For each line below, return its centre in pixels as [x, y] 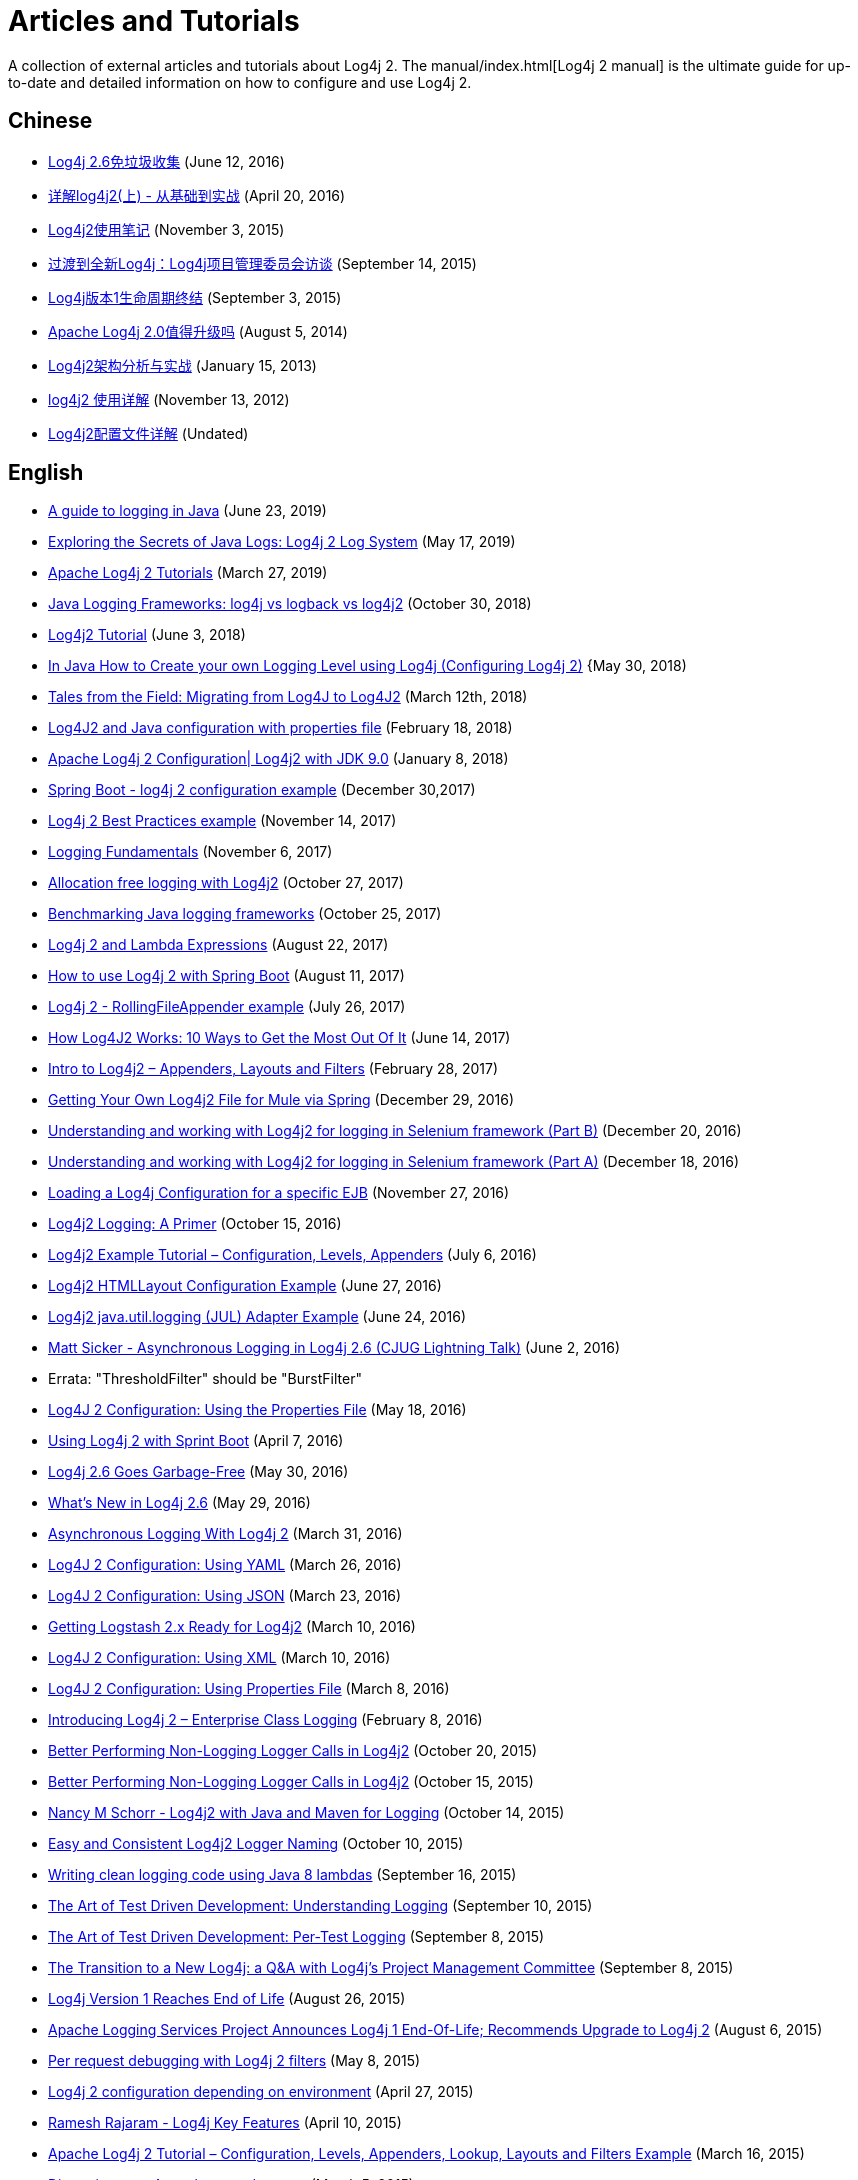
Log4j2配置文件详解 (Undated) [148, 433]
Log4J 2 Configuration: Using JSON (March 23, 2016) [225, 1596]
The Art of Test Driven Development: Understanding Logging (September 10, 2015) [320, 1906]
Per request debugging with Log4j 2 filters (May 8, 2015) [234, 2061]
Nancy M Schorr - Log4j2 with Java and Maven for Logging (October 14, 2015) [306, 1813]
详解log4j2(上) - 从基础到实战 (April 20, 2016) [197, 195]
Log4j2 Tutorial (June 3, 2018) [147, 635]
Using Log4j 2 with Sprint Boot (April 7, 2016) [196, 1441]
